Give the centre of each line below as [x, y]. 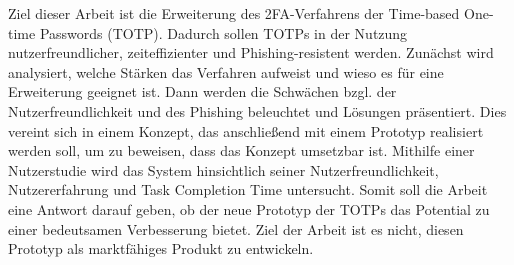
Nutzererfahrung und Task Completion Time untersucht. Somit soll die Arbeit [248, 189]
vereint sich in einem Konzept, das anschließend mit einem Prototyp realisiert [246, 130]
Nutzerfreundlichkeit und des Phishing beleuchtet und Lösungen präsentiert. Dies [257, 110]
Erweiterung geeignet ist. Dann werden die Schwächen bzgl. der [202, 91]
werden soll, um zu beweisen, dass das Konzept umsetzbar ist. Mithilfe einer [241, 150]
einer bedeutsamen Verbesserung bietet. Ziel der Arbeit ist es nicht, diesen [236, 228]
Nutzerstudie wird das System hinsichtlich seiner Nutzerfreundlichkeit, [223, 169]
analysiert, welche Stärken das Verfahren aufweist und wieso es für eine [226, 71]
